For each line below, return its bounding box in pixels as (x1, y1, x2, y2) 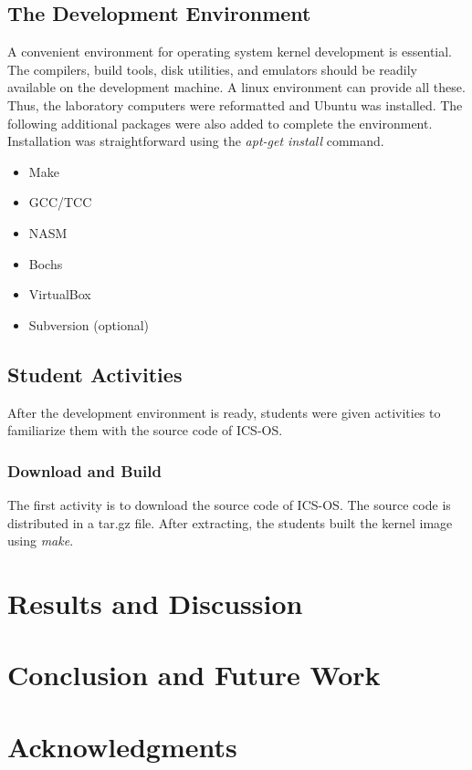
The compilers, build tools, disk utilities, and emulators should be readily (7, 59, 418, 78)
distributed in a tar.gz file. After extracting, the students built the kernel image (7, 513, 453, 532)
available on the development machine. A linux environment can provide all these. (7, 78, 466, 97)
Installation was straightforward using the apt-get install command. (7, 131, 384, 151)
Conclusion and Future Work (7, 656, 381, 693)
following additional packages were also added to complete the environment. (7, 113, 433, 132)
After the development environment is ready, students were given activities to (7, 402, 441, 421)
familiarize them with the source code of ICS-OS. (7, 421, 283, 440)
